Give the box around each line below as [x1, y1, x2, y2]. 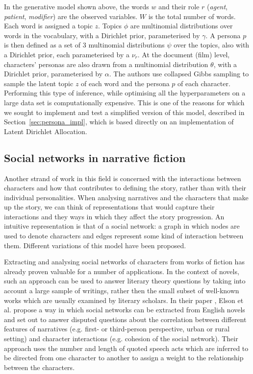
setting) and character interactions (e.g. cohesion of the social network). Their [4, 333, 238, 344]
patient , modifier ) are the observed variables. [4, 11, 138, 21]
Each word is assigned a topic [4, 21, 93, 31]
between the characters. [4, 362, 75, 372]
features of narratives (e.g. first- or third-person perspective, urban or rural [4, 324, 230, 334]
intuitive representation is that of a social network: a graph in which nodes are [4, 221, 240, 231]
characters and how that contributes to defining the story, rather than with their [4, 183, 247, 193]
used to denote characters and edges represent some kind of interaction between [4, 231, 244, 241]
